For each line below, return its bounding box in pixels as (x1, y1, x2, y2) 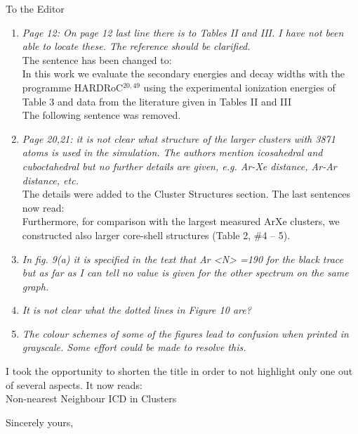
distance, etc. (22, 172, 79, 187)
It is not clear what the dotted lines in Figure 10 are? (22, 302, 251, 317)
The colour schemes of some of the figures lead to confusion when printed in (22, 326, 349, 340)
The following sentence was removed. (22, 108, 181, 122)
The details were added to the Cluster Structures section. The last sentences (22, 186, 351, 201)
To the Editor (6, 1, 65, 15)
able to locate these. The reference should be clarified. (22, 39, 251, 53)
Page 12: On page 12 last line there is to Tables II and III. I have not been (22, 25, 344, 39)
